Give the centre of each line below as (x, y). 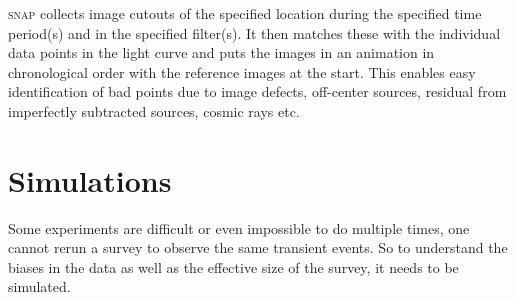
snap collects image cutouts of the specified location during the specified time (245, 13)
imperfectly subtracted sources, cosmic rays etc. (154, 110)
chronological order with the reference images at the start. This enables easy (242, 71)
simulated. (39, 286)
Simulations (90, 179)
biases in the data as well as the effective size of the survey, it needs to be (233, 266)
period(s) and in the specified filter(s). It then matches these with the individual (254, 32)
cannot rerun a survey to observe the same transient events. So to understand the (258, 247)
